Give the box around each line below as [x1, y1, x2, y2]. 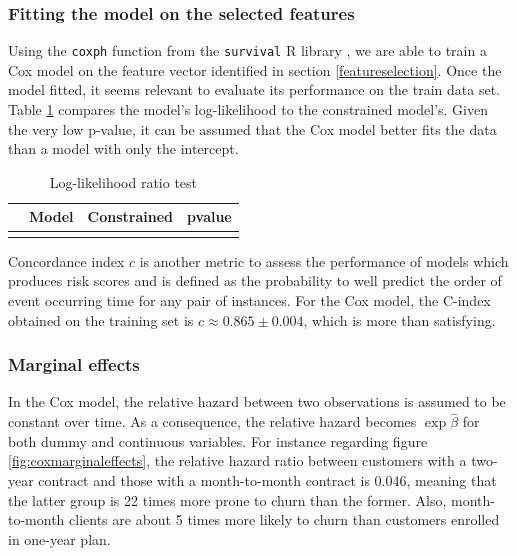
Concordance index [8, 250, 125, 271]
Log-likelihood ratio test [49, 171, 198, 192]
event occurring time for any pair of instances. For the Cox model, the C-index [8, 289, 491, 310]
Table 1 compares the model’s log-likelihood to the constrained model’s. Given [8, 99, 488, 120]
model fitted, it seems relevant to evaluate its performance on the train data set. [8, 79, 500, 100]
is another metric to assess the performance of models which [139, 250, 509, 271]
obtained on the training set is [8, 309, 194, 330]
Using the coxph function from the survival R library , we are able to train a [8, 40, 487, 61]
